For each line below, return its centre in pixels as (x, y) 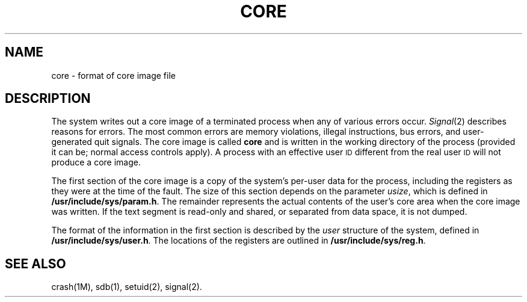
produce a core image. (96, 162)
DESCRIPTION (48, 99)
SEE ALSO (35, 263)
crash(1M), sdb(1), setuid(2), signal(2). (127, 287)
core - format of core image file (113, 75)
